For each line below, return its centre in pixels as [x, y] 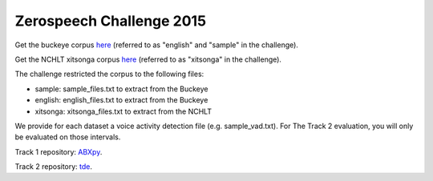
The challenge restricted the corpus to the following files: [109, 74]
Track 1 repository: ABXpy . [59, 151]
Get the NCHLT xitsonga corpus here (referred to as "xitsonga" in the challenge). [148, 59]
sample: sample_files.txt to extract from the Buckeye [121, 89]
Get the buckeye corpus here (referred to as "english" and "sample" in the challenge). [156, 45]
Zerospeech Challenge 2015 [111, 21]
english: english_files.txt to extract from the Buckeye [121, 100]
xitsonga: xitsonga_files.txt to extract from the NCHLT [123, 111]
